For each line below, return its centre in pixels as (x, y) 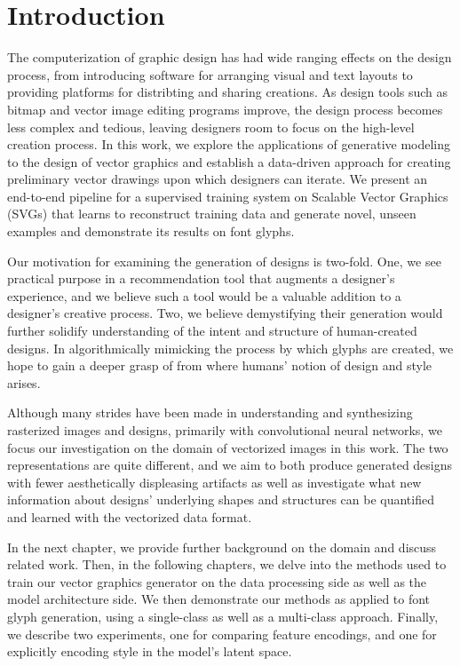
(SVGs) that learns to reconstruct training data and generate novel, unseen (212, 214)
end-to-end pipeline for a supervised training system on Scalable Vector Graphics (228, 196)
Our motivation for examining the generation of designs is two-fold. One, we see (224, 261)
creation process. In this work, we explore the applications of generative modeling (229, 144)
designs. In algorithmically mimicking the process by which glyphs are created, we (230, 348)
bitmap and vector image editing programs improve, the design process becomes (225, 109)
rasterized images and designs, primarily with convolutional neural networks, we (225, 430)
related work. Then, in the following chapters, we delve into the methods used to (227, 564)
